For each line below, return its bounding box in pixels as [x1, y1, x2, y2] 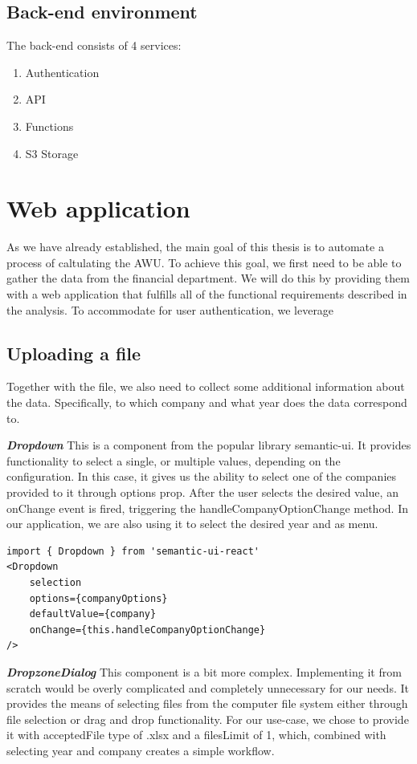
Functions [25, 117, 74, 134]
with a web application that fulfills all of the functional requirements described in [6, 286, 407, 303]
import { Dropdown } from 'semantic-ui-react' [6, 545, 260, 557]
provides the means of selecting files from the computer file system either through [6, 695, 408, 712]
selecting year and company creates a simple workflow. [6, 742, 275, 758]
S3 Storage [25, 144, 79, 161]
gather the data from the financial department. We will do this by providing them [6, 270, 410, 286]
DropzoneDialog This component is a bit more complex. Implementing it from [6, 663, 402, 680]
